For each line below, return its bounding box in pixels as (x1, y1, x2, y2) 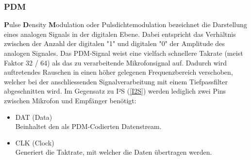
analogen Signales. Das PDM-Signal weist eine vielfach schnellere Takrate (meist (4, 48, 243, 58)
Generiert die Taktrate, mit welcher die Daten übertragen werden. (15, 147, 212, 157)
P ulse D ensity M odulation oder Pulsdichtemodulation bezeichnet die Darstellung (4, 19, 247, 30)
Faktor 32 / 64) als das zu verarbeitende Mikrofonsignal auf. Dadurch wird (4, 57, 227, 67)
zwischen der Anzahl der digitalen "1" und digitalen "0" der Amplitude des (4, 38, 225, 48)
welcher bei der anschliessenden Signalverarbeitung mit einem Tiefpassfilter (4, 76, 228, 86)
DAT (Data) (15, 112, 52, 122)
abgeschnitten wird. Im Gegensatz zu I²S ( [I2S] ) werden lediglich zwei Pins (4, 86, 226, 96)
